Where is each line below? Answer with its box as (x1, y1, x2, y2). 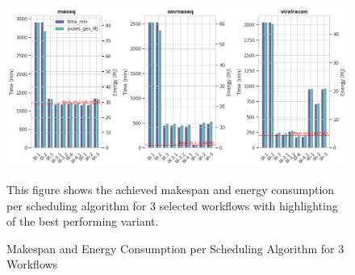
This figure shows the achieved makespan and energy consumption (6, 180, 335, 197)
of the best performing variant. (6, 213, 159, 230)
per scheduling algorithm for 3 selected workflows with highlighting (6, 197, 338, 214)
